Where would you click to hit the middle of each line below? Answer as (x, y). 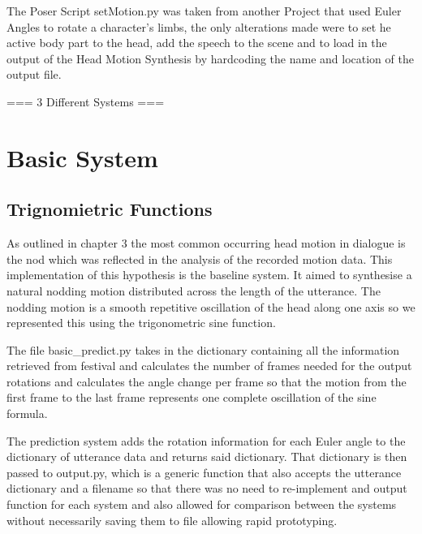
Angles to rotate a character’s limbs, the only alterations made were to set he (199, 26)
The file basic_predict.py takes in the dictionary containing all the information (203, 349)
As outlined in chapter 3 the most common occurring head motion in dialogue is (206, 243)
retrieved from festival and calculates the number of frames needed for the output (209, 366)
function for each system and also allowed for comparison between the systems (202, 504)
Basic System (82, 157)
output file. (34, 74)
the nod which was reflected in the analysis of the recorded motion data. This (200, 258)
